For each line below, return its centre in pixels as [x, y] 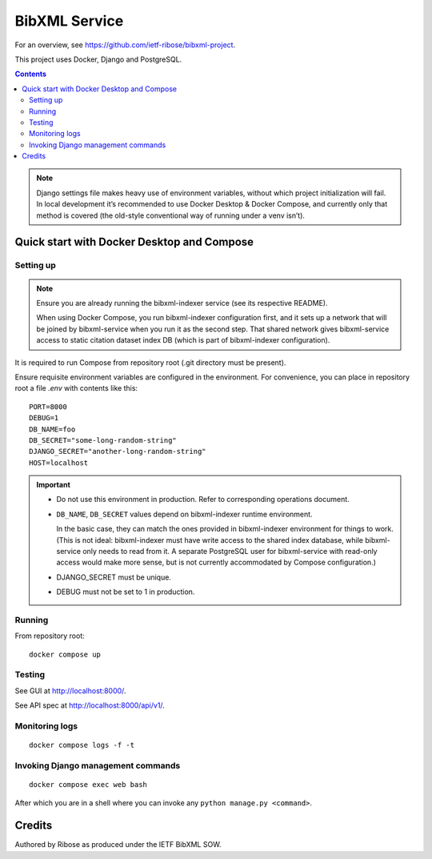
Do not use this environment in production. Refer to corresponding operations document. [203, 500]
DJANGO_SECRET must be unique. [114, 577]
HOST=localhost [59, 463]
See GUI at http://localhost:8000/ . [70, 690]
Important [54, 485]
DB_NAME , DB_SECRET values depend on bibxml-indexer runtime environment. [184, 514]
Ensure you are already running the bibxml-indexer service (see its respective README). [182, 303]
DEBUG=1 [44, 418]
